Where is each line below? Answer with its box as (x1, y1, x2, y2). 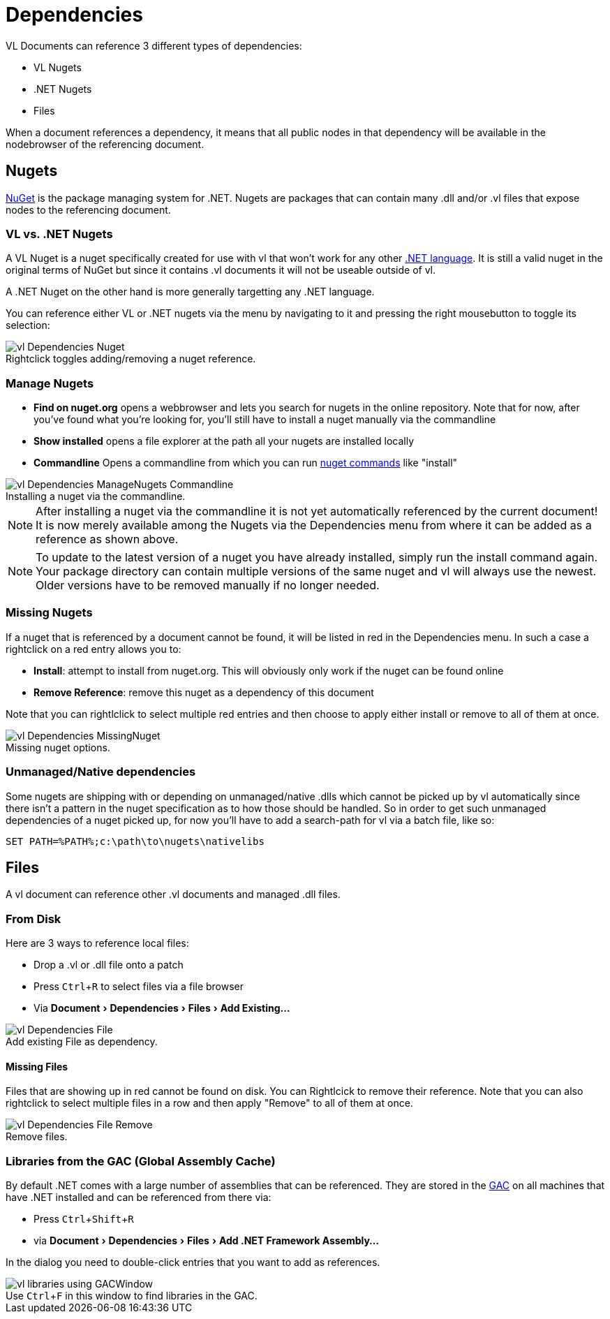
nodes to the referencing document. (6, 203, 171, 216)
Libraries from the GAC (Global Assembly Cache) (6, 1154, 276, 1168)
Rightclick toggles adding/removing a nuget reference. (6, 353, 256, 365)
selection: (6, 319, 50, 332)
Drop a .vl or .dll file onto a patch (34, 959, 184, 971)
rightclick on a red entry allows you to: (6, 642, 181, 655)
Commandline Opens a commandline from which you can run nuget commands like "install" (34, 457, 458, 469)
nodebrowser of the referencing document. (6, 138, 204, 150)
